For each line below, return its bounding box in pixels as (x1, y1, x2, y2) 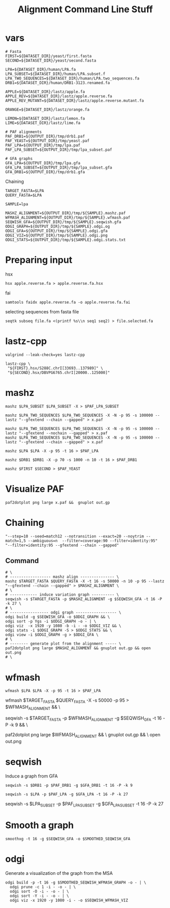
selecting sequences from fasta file (5, 308, 79, 314)
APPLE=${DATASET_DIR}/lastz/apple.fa (5, 89, 85, 94)
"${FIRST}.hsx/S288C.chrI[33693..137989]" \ (7, 365, 103, 370)
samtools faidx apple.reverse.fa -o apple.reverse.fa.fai (5, 300, 130, 305)
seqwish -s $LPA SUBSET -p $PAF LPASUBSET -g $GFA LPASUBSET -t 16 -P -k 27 (5, 800, 164, 808)
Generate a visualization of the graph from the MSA (5, 870, 113, 876)
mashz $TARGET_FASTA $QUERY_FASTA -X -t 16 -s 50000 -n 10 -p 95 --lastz (5, 579, 165, 584)
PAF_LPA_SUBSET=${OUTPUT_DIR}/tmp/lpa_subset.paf (5, 147, 113, 152)
